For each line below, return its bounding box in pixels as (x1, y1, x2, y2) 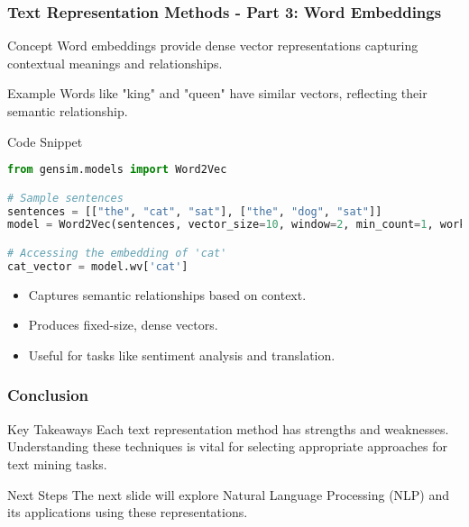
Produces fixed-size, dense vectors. (28, 315, 218, 334)
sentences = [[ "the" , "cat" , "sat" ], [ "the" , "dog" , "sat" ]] (7, 204, 382, 218)
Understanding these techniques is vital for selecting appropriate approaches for (7, 437, 447, 456)
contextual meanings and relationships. (7, 53, 223, 72)
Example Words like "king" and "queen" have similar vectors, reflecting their (7, 84, 428, 103)
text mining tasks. (7, 454, 107, 473)
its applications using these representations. (7, 503, 248, 522)
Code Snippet (7, 132, 83, 150)
